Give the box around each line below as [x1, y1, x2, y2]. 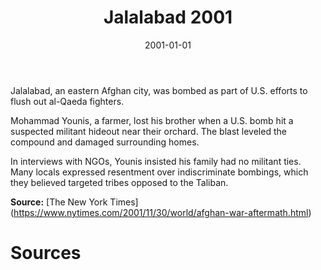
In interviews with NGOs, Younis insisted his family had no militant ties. [10, 155, 302, 167]
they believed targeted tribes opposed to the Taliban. [10, 176, 229, 188]
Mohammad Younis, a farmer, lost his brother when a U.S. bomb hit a [10, 114, 294, 126]
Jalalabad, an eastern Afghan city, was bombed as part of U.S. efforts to [10, 84, 308, 96]
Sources [10, 242, 82, 265]
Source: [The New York [10, 196, 108, 208]
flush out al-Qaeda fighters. [10, 95, 125, 107]
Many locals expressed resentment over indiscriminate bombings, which [10, 166, 309, 178]
